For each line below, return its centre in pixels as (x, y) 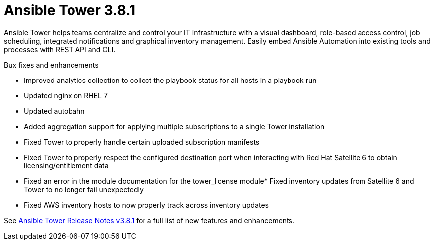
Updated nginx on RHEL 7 (66, 95)
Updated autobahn (54, 111)
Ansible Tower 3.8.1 (70, 10)
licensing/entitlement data (66, 165)
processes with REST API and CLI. (60, 49)
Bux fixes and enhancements (51, 65)
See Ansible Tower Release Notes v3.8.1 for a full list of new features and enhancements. (149, 220)
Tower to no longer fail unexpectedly (84, 189)
